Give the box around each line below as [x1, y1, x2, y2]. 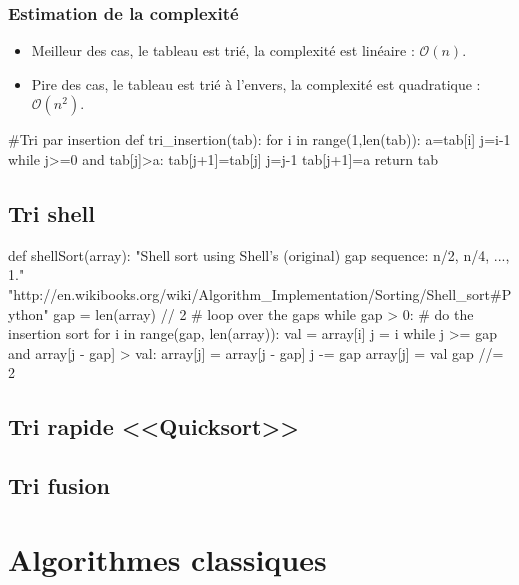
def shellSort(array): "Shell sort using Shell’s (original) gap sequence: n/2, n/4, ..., [8, 244, 510, 265]
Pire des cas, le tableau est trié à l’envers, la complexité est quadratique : [31, 73, 481, 94]
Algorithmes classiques [8, 538, 327, 579]
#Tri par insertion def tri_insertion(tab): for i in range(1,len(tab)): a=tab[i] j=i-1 [8, 129, 511, 150]
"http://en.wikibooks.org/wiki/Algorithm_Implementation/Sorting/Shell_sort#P [8, 283, 512, 304]
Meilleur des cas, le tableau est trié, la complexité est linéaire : [31, 40, 415, 61]
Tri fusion [8, 470, 110, 501]
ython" [8, 303, 49, 324]
